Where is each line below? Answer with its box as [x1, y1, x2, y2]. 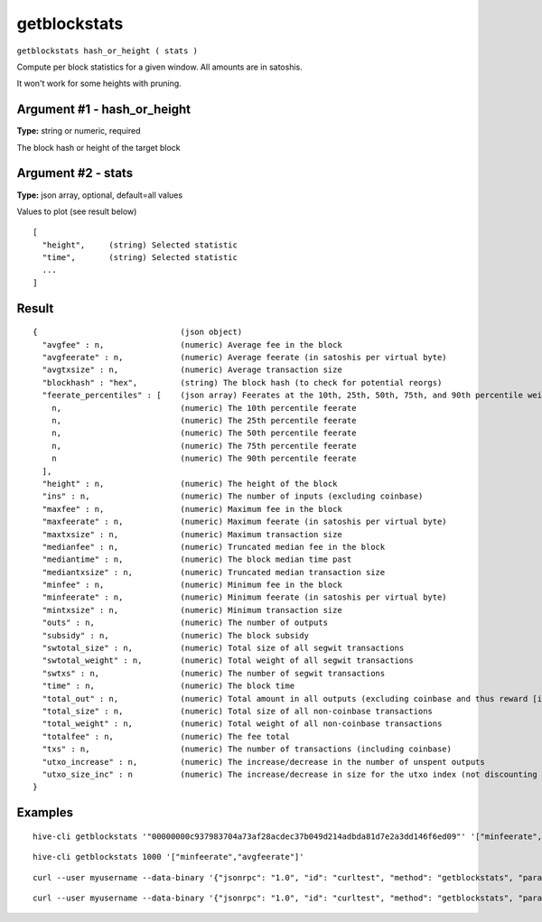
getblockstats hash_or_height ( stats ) [16, 45, 199, 56]
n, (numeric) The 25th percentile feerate [51, 415, 357, 426]
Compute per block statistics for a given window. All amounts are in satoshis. [16, 61, 303, 72]
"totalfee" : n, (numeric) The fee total [42, 731, 291, 741]
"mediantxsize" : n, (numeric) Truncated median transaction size [42, 567, 386, 577]
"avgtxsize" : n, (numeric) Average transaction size [42, 365, 342, 375]
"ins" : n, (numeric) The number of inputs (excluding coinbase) [42, 491, 424, 501]
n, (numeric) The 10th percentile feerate [51, 403, 357, 413]
